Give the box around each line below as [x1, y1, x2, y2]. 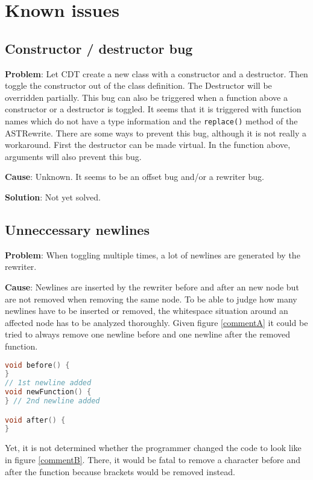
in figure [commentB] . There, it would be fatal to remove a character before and [5, 453, 301, 466]
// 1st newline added [5, 379, 92, 388]
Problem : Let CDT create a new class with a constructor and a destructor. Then [5, 67, 308, 80]
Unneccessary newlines [5, 220, 150, 238]
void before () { [5, 360, 70, 370]
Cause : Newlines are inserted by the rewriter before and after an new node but [5, 280, 299, 293]
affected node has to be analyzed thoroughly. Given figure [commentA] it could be [5, 316, 308, 328]
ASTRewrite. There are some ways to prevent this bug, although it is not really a [5, 126, 306, 139]
